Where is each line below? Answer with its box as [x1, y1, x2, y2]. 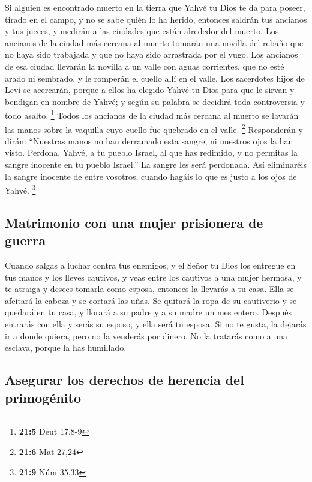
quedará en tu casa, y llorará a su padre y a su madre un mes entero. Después [5, 306, 292, 318]
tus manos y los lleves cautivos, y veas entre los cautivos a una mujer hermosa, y [5, 270, 302, 283]
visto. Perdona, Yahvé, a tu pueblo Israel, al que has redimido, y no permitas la [5, 146, 298, 159]
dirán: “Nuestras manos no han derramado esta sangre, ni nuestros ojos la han [5, 134, 293, 147]
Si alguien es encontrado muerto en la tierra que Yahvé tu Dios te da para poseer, [5, 1, 305, 13]
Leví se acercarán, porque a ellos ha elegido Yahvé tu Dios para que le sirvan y [5, 83, 295, 96]
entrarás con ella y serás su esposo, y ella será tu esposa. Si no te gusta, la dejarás [5, 318, 307, 330]
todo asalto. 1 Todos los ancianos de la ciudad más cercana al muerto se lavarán [5, 107, 299, 121]
